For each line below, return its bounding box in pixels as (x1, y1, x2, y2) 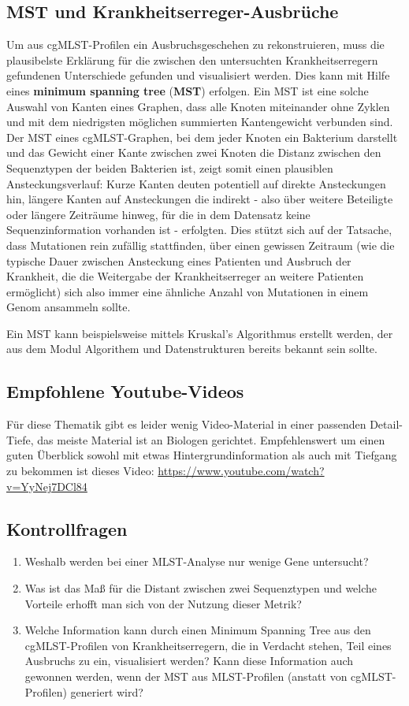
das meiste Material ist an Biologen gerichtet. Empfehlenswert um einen (37, 431, 385, 448)
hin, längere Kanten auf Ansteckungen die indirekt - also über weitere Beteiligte (6, 191, 393, 207)
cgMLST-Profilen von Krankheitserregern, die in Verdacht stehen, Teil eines (24, 637, 392, 653)
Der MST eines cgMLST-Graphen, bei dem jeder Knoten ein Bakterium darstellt (6, 128, 398, 145)
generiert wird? (70, 683, 143, 700)
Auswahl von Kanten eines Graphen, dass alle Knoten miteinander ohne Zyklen (6, 98, 390, 114)
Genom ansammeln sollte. (6, 299, 131, 315)
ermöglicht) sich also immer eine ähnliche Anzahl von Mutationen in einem (6, 283, 369, 299)
